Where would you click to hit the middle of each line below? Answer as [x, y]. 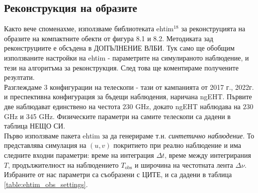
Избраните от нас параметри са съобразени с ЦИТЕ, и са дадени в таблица [118, 174]
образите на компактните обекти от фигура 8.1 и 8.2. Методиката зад [109, 38]
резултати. [19, 77]
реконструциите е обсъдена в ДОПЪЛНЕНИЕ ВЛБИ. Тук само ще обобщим [119, 48]
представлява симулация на [45, 145]
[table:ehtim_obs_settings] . [46, 184]
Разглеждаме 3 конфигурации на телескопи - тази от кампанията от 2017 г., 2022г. [129, 87]
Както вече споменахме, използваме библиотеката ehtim [89, 29]
